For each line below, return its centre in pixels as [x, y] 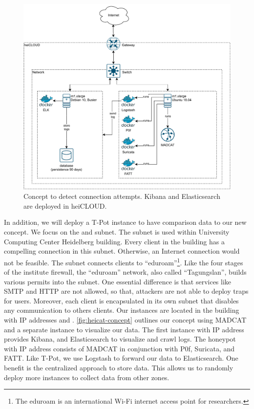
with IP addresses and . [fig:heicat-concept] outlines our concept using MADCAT [125, 320]
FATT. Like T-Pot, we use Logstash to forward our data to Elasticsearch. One [121, 358]
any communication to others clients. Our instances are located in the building [122, 310]
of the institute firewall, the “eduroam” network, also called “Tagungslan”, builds [125, 272]
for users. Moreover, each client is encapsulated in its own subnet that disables [121, 300]
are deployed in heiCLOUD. [65, 205]
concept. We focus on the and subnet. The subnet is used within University [117, 232]
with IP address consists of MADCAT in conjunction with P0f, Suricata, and [119, 348]
